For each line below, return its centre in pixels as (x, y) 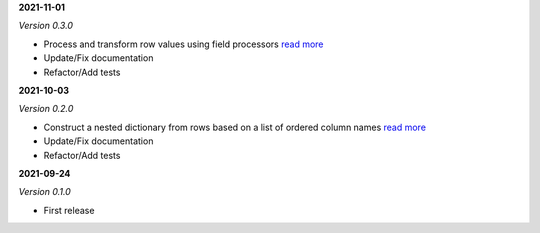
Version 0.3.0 (46, 26)
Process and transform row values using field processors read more (183, 44)
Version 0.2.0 (46, 109)
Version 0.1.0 (45, 192)
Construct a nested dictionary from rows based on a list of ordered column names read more (235, 127)
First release (69, 210)
